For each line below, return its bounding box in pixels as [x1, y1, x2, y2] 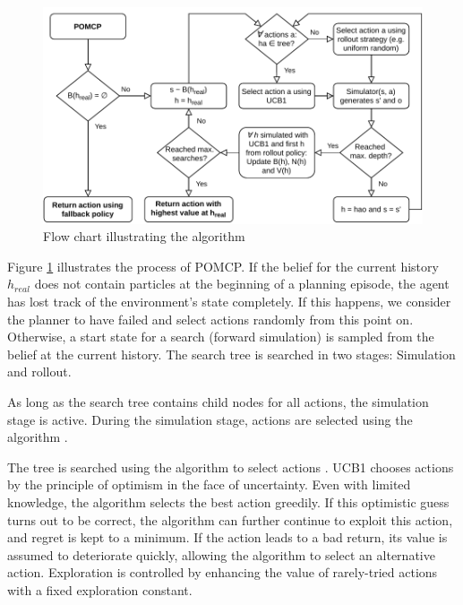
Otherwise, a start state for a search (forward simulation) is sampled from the [7, 327, 434, 346]
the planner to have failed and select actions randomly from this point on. [7, 309, 414, 328]
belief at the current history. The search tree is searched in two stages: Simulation [7, 344, 456, 363]
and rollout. [7, 362, 72, 381]
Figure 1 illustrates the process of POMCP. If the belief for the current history [7, 256, 439, 275]
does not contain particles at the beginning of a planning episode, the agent [34, 274, 450, 293]
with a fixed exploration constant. [7, 580, 193, 599]
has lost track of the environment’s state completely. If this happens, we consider [7, 291, 451, 310]
